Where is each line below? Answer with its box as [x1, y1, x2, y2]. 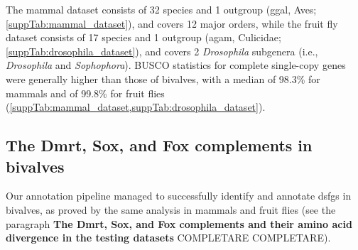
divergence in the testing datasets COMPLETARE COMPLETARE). [6, 230, 331, 245]
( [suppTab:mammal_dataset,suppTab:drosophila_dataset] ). [6, 99, 266, 114]
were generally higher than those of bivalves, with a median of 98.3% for [6, 71, 320, 86]
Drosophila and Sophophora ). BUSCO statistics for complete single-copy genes [6, 58, 346, 72]
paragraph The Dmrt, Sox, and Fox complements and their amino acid [6, 216, 352, 231]
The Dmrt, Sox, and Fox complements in [6, 134, 313, 156]
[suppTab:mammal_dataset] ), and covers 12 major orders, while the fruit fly [6, 16, 338, 31]
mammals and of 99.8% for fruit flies [6, 85, 165, 100]
